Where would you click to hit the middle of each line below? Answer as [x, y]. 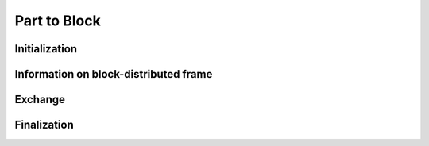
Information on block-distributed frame [114, 74]
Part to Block [58, 21]
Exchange [40, 100]
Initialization [46, 49]
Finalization [44, 125]
